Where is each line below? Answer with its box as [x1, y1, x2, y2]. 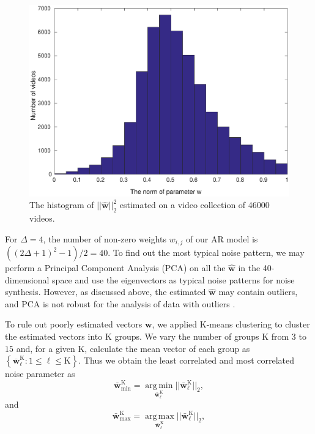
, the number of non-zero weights [43, 232, 167, 245]
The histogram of [29, 198, 94, 211]
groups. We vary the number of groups [114, 330, 259, 343]
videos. [29, 212, 55, 224]
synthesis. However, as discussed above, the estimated [5, 285, 206, 298]
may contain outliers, [218, 285, 298, 298]
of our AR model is [186, 232, 258, 245]
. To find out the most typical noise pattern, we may [108, 246, 305, 259]
